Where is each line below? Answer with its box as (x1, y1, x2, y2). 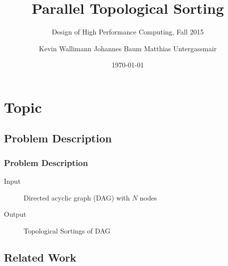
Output (4, 209, 27, 219)
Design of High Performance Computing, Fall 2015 (52, 27, 204, 37)
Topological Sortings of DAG (24, 225, 111, 235)
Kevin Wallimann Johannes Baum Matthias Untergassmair (39, 43, 217, 53)
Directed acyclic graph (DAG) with (24, 192, 130, 202)
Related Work (4, 249, 77, 265)
